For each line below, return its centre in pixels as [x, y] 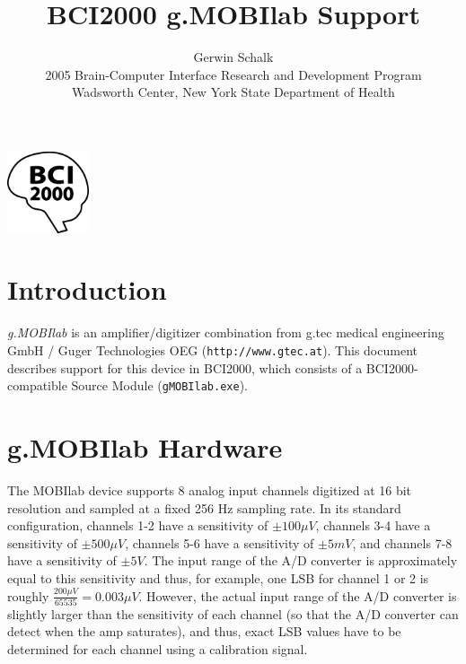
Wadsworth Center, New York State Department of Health [233, 92]
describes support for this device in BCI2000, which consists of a [185, 367]
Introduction [87, 289]
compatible [37, 385]
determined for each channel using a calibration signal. [158, 649]
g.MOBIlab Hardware [145, 447]
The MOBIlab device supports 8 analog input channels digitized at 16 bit [210, 489]
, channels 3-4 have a [373, 525]
